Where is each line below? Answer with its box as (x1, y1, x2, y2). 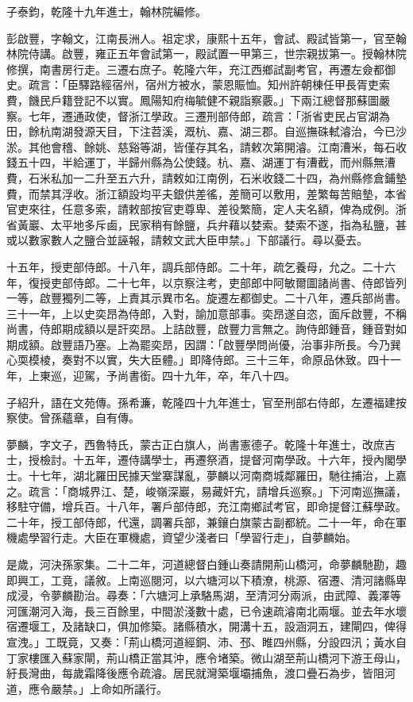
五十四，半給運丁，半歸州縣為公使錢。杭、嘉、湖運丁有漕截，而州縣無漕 (17, 154, 396, 171)
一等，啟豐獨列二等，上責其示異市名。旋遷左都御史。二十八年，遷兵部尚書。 (6, 290, 407, 306)
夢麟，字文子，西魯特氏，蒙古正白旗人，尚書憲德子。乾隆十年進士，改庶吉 (6, 435, 396, 452)
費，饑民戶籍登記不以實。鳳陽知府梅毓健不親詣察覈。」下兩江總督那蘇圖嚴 (6, 91, 390, 108)
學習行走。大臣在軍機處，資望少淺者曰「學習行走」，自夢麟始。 (28, 529, 357, 546)
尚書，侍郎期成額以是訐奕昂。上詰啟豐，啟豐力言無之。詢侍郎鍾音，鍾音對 (6, 320, 396, 337)
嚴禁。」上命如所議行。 (50, 680, 168, 696)
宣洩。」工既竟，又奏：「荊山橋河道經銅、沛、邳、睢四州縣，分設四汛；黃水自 (6, 633, 407, 650)
